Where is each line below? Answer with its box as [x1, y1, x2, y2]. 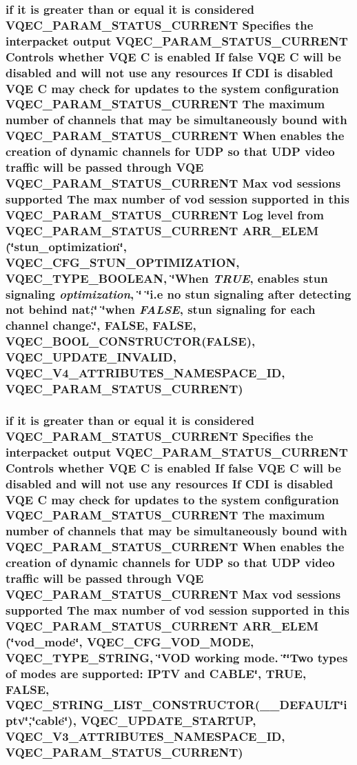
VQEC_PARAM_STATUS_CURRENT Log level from [6, 206, 324, 223]
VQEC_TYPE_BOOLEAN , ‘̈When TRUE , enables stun [6, 269, 328, 286]
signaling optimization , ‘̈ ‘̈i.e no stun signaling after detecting [6, 285, 351, 302]
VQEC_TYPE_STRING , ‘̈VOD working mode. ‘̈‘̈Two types [6, 648, 348, 666]
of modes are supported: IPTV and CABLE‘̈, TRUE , [6, 664, 307, 682]
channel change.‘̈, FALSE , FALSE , [6, 317, 196, 334]
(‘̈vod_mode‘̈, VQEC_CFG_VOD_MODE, [6, 633, 254, 650]
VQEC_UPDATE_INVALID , [6, 348, 176, 366]
